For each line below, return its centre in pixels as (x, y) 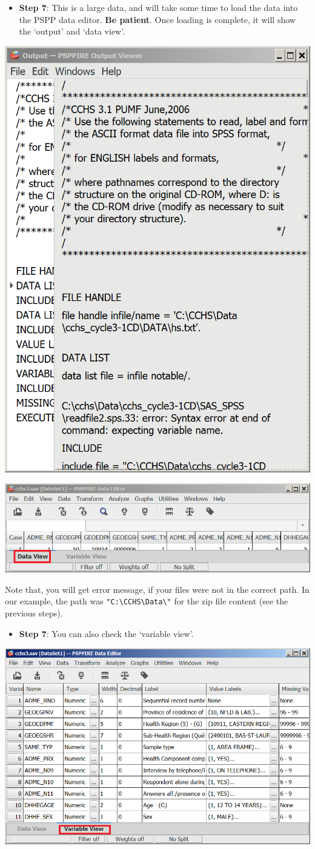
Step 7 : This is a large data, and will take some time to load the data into (158, 7)
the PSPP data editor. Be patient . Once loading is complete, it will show (157, 19)
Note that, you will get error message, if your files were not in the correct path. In (157, 589)
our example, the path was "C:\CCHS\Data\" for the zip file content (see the (147, 601)
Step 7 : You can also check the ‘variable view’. (106, 633)
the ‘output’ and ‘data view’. (72, 31)
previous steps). (34, 613)
